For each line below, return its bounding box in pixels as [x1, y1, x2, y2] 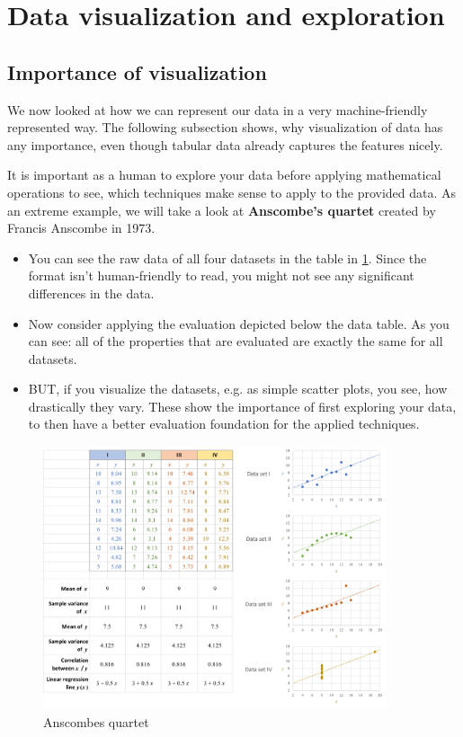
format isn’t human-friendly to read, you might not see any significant [28, 266, 414, 285]
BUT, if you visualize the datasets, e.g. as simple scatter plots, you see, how [28, 379, 448, 398]
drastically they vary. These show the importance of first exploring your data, [28, 396, 457, 415]
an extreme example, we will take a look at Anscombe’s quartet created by [7, 200, 436, 219]
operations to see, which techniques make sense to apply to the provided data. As [7, 182, 457, 201]
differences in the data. [28, 283, 155, 302]
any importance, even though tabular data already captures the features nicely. [7, 135, 443, 154]
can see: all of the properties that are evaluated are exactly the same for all [28, 332, 443, 351]
